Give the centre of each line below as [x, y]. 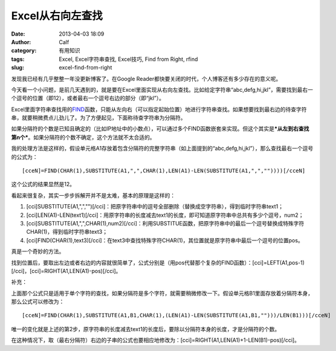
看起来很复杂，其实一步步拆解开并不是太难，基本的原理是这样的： [93, 195]
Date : [18, 34]
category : [24, 51]
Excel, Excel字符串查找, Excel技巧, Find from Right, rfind [128, 59]
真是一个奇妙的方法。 [38, 251]
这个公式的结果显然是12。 [43, 184]
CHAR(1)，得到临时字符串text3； [67, 232]
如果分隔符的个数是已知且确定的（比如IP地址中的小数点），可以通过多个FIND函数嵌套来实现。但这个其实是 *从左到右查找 [160, 129]
